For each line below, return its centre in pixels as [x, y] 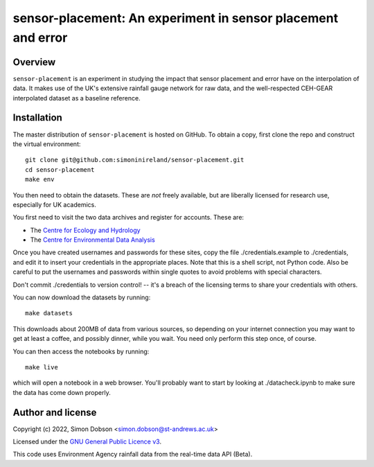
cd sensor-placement [60, 169]
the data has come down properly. [62, 392]
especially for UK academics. [54, 204]
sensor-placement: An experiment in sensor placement [176, 18]
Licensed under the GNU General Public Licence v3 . [87, 442]
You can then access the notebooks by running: [81, 351]
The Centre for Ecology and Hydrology [86, 230]
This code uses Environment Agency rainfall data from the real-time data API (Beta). [133, 455]
